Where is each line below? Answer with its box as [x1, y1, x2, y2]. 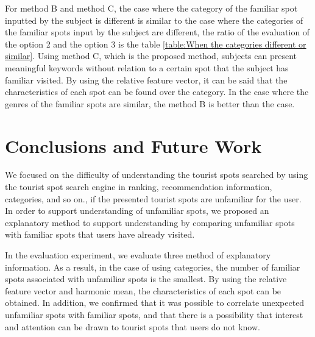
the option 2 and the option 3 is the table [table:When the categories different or [5, 37, 306, 50]
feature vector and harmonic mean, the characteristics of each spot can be [5, 284, 281, 297]
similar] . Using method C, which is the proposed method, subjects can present [5, 49, 297, 62]
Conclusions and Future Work [5, 133, 262, 158]
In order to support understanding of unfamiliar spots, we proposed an [5, 204, 269, 217]
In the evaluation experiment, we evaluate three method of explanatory [5, 249, 271, 261]
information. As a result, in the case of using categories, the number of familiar [5, 260, 300, 273]
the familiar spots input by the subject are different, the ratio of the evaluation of [5, 26, 310, 38]
